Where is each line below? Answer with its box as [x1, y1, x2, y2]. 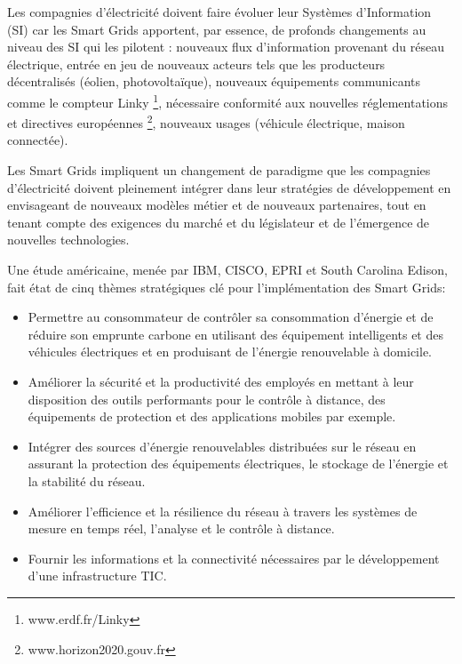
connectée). [7, 131, 68, 149]
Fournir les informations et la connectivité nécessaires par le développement [28, 548, 440, 567]
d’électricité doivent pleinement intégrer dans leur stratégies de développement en [7, 178, 451, 196]
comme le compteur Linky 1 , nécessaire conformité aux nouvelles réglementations [7, 90, 449, 111]
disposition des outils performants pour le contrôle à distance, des [28, 389, 386, 408]
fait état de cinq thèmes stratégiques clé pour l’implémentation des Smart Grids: [7, 277, 446, 296]
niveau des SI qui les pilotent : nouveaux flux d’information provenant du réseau [7, 37, 444, 56]
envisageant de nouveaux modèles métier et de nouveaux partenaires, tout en [7, 196, 426, 214]
